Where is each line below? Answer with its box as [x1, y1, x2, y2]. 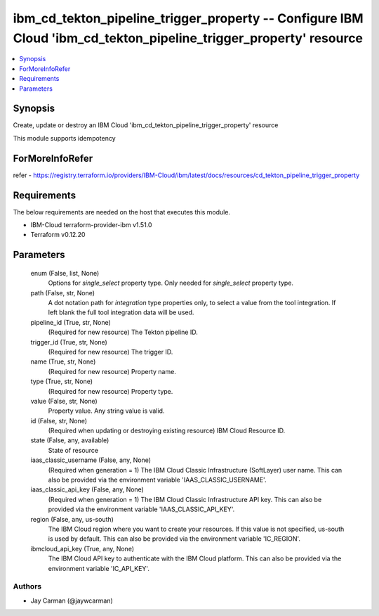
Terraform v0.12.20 [30, 231, 86, 239]
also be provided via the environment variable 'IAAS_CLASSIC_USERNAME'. [48, 475, 267, 485]
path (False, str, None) [30, 288, 95, 297]
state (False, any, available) [30, 436, 109, 444]
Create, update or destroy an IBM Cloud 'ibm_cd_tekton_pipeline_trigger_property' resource [13, 121, 279, 129]
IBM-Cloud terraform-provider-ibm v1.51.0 [30, 221, 152, 229]
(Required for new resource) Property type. [48, 387, 173, 395]
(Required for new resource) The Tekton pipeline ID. [48, 328, 198, 337]
